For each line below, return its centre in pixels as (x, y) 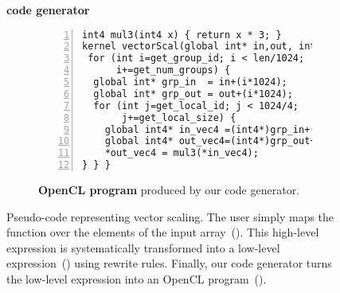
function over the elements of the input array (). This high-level (163, 232)
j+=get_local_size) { (179, 117)
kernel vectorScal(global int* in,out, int (199, 47)
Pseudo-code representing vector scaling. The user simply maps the (170, 216)
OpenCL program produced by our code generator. (169, 190)
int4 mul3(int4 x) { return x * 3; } (182, 35)
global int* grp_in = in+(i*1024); (190, 82)
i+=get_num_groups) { (173, 70)
